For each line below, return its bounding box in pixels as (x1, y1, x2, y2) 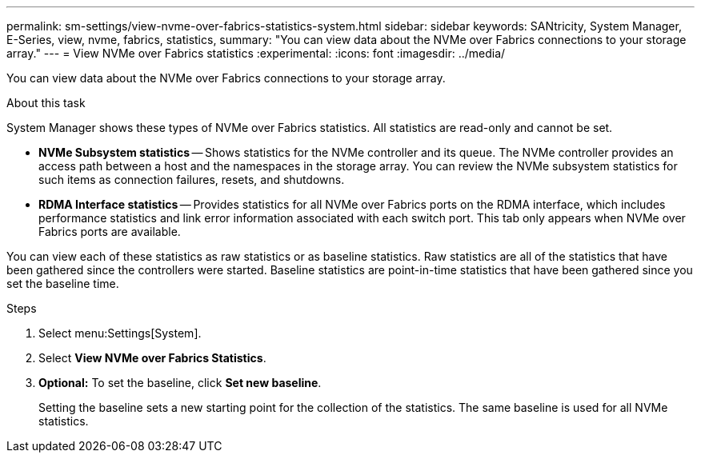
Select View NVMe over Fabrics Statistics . (38, 351, 266, 365)
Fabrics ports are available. (38, 225, 181, 238)
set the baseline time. (6, 277, 119, 290)
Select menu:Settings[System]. (38, 326, 202, 340)
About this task (6, 96, 86, 110)
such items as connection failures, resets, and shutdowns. (38, 173, 345, 186)
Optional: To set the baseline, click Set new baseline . (38, 376, 322, 389)
